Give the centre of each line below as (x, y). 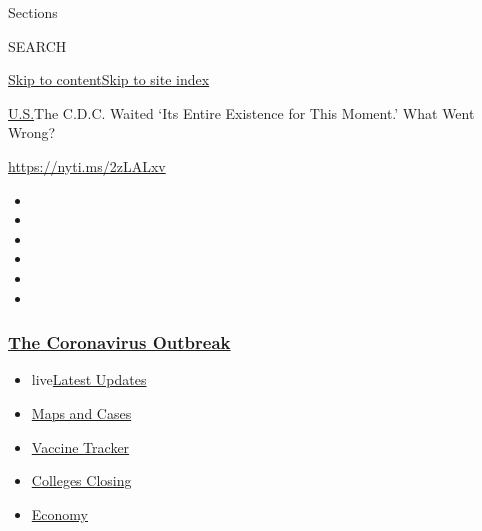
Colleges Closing (81, 480)
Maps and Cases (81, 412)
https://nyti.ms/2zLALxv (87, 165)
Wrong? (32, 132)
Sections (33, 12)
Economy (59, 513)
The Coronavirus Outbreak (119, 342)
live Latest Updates (89, 379)
